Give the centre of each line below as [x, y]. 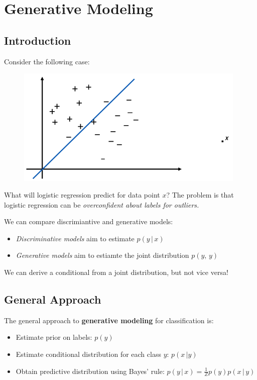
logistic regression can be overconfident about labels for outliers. [102, 204]
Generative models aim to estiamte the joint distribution [102, 255]
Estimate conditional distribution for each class [88, 354]
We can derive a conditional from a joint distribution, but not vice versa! [116, 272]
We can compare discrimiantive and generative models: [89, 221]
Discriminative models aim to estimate [75, 238]
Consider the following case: [47, 61]
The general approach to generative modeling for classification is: [109, 320]
